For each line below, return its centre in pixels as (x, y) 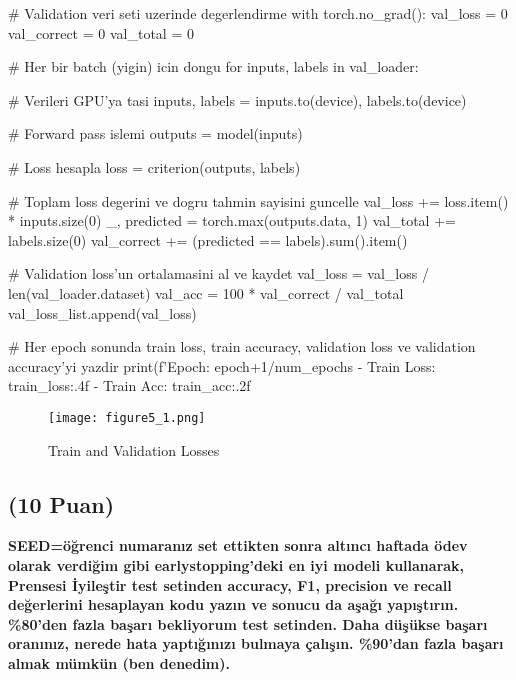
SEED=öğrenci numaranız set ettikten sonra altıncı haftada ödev (238, 545)
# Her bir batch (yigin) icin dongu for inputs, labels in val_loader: (213, 66)
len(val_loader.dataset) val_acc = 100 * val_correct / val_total (206, 292)
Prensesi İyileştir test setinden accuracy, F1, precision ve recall (230, 584)
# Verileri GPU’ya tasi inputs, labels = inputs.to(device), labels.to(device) (237, 99)
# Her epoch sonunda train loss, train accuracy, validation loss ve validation (242, 346)
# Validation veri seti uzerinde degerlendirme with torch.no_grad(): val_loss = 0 (258, 13)
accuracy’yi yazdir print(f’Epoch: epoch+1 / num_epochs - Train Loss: (222, 365)
